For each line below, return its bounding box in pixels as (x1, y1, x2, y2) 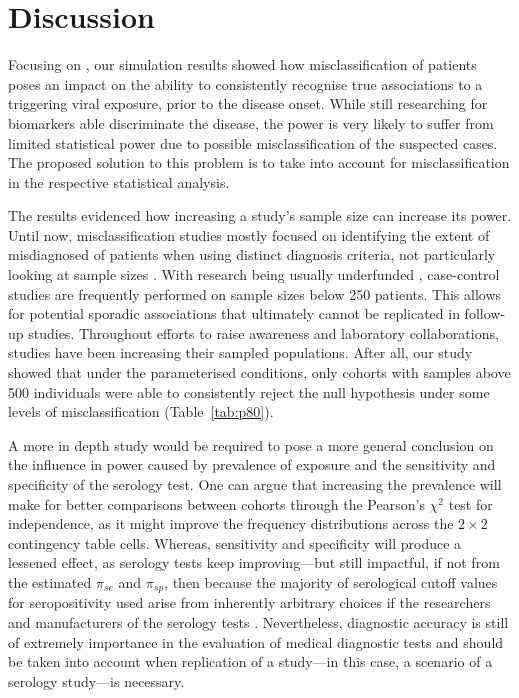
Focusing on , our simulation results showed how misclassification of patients (8, 54, 477, 75)
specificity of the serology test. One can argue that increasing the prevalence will (8, 474, 502, 494)
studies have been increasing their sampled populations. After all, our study (8, 342, 473, 363)
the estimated (8, 571, 92, 592)
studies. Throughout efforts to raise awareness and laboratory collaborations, (28, 322, 499, 343)
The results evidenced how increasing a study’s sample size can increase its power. (8, 205, 512, 226)
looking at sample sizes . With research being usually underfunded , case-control (8, 264, 500, 285)
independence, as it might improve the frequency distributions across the (8, 513, 454, 534)
